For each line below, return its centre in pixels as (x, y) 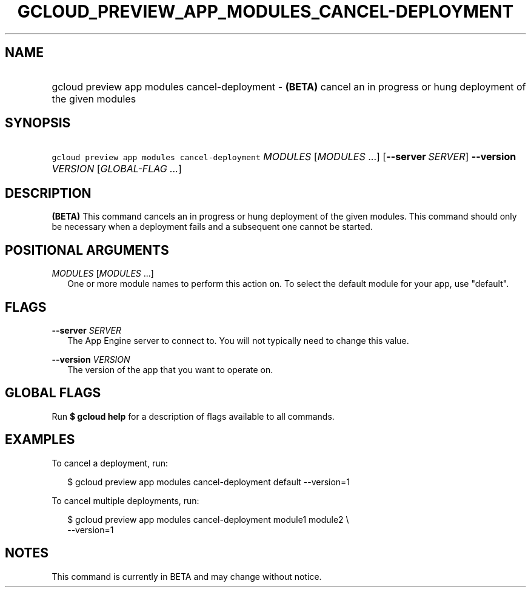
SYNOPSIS (38, 123)
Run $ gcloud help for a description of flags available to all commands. (193, 416)
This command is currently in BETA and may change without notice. (187, 576)
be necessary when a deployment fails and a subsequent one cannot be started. (212, 227)
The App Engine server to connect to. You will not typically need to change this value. (238, 340)
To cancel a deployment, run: (110, 463)
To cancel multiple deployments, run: (125, 500)
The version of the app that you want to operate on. (170, 369)
